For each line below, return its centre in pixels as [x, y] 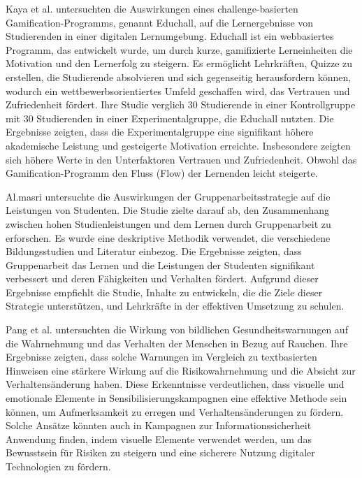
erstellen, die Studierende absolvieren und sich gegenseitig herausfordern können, [179, 77]
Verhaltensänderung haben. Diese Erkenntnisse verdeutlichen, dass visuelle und [175, 384]
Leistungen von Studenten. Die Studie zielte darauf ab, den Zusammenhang [168, 210]
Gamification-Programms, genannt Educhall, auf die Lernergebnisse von [160, 22]
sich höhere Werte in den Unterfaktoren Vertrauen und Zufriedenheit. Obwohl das [181, 159]
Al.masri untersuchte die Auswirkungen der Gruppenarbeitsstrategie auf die [168, 196]
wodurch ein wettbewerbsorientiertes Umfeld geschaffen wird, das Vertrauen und [178, 90]
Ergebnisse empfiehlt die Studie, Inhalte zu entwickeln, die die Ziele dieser [164, 292]
